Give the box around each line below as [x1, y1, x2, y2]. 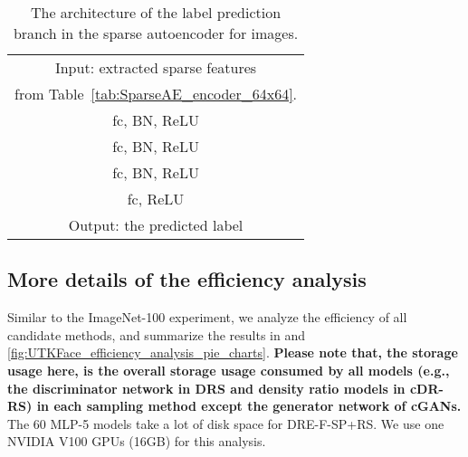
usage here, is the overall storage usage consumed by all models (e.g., [7, 360, 450, 379]
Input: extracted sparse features [54, 57, 257, 78]
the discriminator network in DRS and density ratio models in [7, 378, 406, 397]
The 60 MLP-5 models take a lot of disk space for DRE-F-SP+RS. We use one [7, 414, 444, 433]
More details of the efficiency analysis [7, 265, 367, 293]
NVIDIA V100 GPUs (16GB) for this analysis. [7, 432, 266, 451]
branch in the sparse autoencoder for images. [13, 23, 299, 43]
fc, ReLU [127, 188, 185, 209]
